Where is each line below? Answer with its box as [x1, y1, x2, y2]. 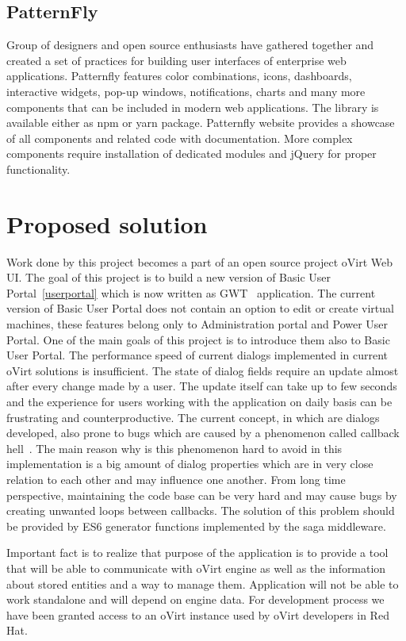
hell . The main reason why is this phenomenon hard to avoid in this [6, 439, 343, 456]
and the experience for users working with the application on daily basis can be [6, 393, 393, 410]
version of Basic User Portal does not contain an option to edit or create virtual [6, 300, 394, 317]
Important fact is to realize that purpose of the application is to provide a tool [6, 544, 389, 561]
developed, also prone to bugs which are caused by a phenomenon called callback [6, 424, 400, 441]
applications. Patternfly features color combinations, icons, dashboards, [6, 67, 352, 84]
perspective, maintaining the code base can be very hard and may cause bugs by [6, 486, 397, 503]
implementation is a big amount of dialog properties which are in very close [6, 455, 373, 472]
